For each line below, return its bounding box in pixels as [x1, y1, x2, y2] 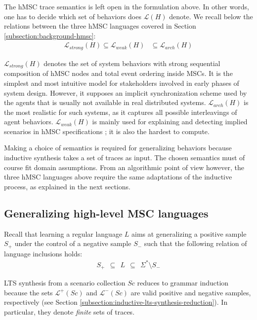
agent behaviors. [4, 116, 53, 127]
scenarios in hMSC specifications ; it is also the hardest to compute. [4, 126, 210, 136]
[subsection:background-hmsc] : [4, 30, 96, 40]
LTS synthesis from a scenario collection [4, 278, 126, 288]
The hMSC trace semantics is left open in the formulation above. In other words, [4, 1, 249, 11]
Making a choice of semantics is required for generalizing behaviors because [4, 142, 232, 153]
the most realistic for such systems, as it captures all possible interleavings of [4, 107, 237, 117]
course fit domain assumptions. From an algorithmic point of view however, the [4, 162, 244, 172]
